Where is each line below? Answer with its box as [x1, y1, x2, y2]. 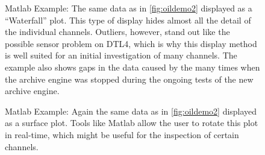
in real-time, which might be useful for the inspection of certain [5, 128, 239, 141]
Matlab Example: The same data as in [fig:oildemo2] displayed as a [5, 2, 252, 14]
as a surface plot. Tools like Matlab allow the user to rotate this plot [5, 116, 258, 129]
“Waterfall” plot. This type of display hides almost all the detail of [5, 13, 251, 26]
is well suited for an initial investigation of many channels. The [5, 49, 237, 62]
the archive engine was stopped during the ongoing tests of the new [5, 72, 254, 85]
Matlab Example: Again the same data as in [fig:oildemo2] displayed [5, 104, 257, 117]
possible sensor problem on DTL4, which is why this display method [5, 37, 257, 49]
